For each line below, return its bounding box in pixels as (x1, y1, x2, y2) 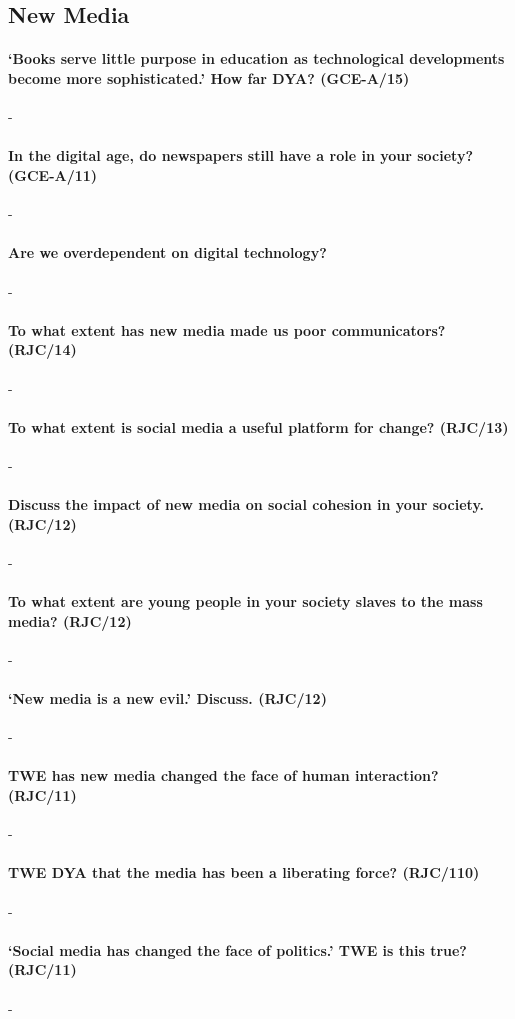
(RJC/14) (8, 339, 77, 360)
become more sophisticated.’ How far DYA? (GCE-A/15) (8, 67, 410, 88)
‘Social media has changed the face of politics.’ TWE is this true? (8, 939, 467, 960)
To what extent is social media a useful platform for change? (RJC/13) (8, 416, 509, 437)
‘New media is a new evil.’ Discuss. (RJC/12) (8, 688, 327, 709)
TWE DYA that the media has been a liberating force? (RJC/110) (8, 862, 480, 883)
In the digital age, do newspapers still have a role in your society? (8, 145, 473, 166)
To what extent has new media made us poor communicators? (8, 319, 446, 340)
